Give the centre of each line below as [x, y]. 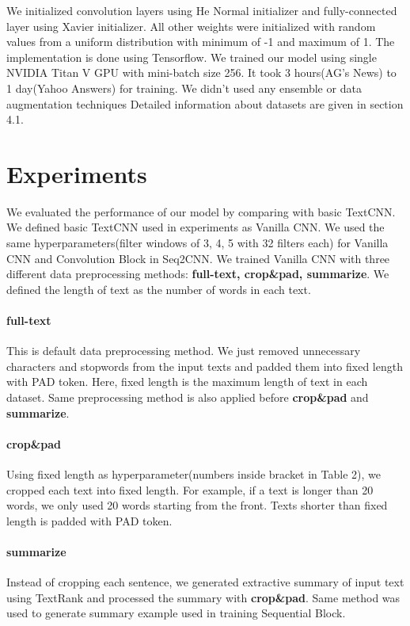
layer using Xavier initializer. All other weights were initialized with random [191, 26]
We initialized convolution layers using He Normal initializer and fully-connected [202, 10]
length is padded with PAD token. [89, 520]
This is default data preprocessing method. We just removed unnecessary [184, 351]
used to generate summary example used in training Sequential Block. [176, 613]
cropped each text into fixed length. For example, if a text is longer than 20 [190, 489]
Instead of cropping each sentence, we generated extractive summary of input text [205, 582]
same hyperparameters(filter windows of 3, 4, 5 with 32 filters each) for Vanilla [197, 243]
